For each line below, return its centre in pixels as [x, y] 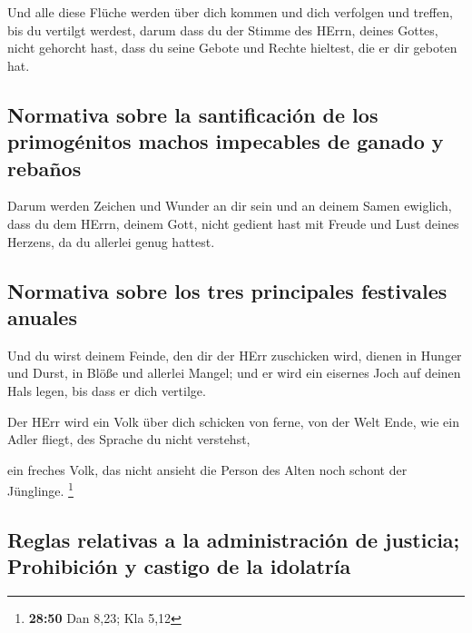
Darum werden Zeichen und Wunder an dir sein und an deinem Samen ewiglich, [230, 206]
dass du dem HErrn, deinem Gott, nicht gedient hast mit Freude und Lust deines [233, 223]
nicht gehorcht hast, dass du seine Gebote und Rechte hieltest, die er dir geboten [232, 48]
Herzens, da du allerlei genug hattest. [111, 241]
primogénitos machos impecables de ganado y [226, 141]
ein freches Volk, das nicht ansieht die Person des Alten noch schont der [207, 469]
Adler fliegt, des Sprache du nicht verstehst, [129, 439]
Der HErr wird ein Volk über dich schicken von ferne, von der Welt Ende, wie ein [233, 421]
